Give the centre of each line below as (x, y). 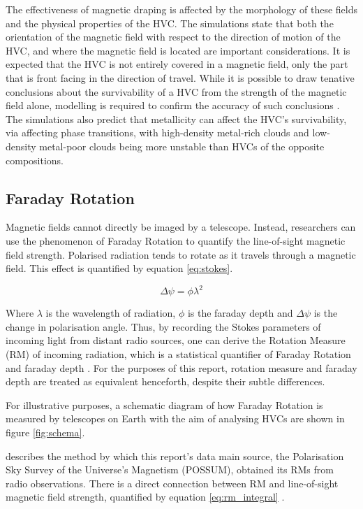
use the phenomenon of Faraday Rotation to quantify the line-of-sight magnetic (176, 240)
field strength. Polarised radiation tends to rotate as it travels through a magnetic (181, 254)
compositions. (35, 160)
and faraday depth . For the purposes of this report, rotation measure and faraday (181, 367)
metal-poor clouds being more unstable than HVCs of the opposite (182, 146)
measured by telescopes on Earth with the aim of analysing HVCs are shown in (175, 418)
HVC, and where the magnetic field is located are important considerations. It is (178, 50)
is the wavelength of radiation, (111, 313)
